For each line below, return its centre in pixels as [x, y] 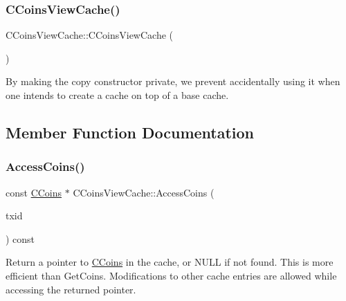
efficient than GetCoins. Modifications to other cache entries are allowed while [171, 275]
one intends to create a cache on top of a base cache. [117, 95]
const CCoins [34, 192]
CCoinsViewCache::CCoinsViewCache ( [90, 35]
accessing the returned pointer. [71, 289]
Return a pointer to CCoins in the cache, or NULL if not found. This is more [170, 262]
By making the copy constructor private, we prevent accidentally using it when [173, 81]
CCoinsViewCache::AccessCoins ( [144, 192]
